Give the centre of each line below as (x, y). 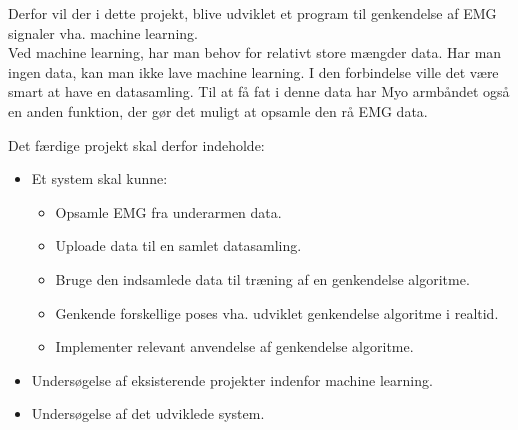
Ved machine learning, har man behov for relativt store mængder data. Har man (255, 52)
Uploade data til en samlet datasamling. (178, 245)
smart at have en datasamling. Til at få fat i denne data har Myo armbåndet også (259, 91)
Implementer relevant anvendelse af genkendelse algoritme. (234, 346)
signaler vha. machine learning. (103, 32)
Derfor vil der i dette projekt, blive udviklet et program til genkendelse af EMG (252, 13)
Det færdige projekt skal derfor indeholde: (136, 144)
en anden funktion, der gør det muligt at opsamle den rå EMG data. (218, 110)
